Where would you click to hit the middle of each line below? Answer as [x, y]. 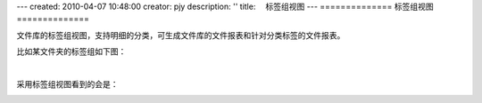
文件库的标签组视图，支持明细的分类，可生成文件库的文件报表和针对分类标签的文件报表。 [181, 35]
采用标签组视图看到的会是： [67, 83]
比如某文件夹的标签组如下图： [71, 51]
